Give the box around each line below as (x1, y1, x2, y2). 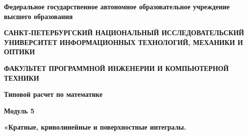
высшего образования (4, 11, 73, 21)
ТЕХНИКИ (4, 72, 39, 83)
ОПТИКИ (4, 46, 35, 57)
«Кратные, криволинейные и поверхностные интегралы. (4, 122, 186, 132)
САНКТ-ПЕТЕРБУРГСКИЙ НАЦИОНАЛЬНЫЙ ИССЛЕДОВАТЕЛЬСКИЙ (4, 27, 244, 38)
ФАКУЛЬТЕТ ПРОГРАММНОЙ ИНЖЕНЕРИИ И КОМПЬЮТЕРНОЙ (4, 63, 229, 73)
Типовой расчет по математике (4, 89, 103, 99)
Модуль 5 (4, 105, 35, 115)
